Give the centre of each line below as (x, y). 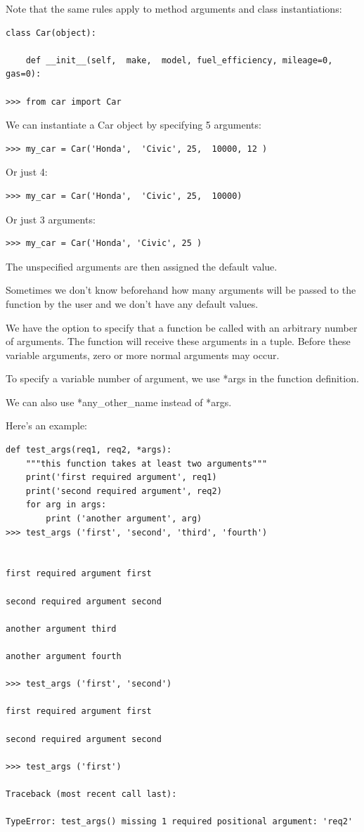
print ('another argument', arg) (124, 519)
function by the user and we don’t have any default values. (132, 303)
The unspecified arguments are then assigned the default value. (142, 266)
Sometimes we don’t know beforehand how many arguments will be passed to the (181, 290)
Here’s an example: (46, 425)
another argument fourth (64, 656)
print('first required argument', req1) (121, 477)
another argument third (61, 629)
